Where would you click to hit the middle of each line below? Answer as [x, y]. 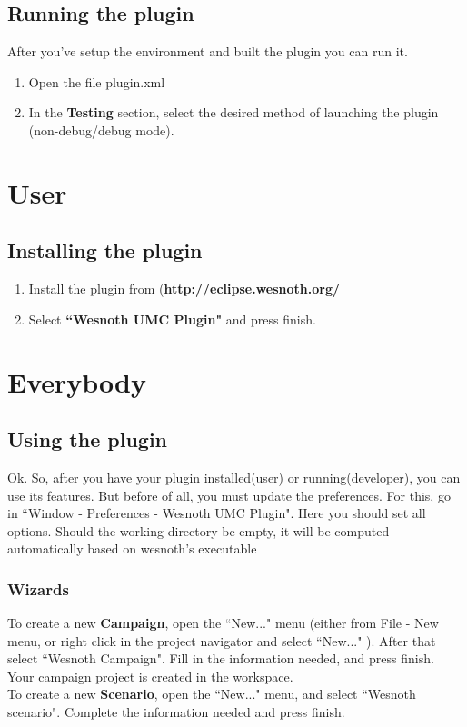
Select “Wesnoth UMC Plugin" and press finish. [172, 319]
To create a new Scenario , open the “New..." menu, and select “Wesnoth [212, 694]
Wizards [38, 588]
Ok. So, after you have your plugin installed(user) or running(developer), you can [234, 477]
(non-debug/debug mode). [101, 129]
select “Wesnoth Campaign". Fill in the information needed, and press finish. [221, 658]
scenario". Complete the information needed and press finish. [176, 712]
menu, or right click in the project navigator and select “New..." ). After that [222, 640]
